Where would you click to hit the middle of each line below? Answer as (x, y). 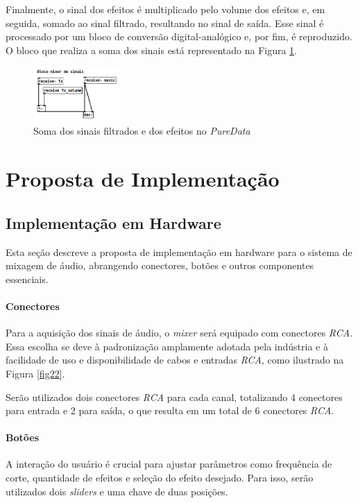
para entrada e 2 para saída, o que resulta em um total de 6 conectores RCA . (170, 410)
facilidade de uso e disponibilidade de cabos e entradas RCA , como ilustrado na (175, 360)
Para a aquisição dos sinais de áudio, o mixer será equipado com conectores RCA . (179, 333)
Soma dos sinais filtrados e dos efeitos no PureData (142, 131)
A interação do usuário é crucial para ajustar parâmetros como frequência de (169, 464)
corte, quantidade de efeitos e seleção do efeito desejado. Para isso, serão (160, 478)
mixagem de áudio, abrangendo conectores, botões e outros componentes (160, 265)
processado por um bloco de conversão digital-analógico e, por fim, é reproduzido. (179, 36)
